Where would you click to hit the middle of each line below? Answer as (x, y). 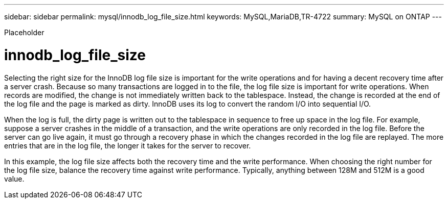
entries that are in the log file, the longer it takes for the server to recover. (128, 145)
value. (14, 179)
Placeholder (24, 32)
